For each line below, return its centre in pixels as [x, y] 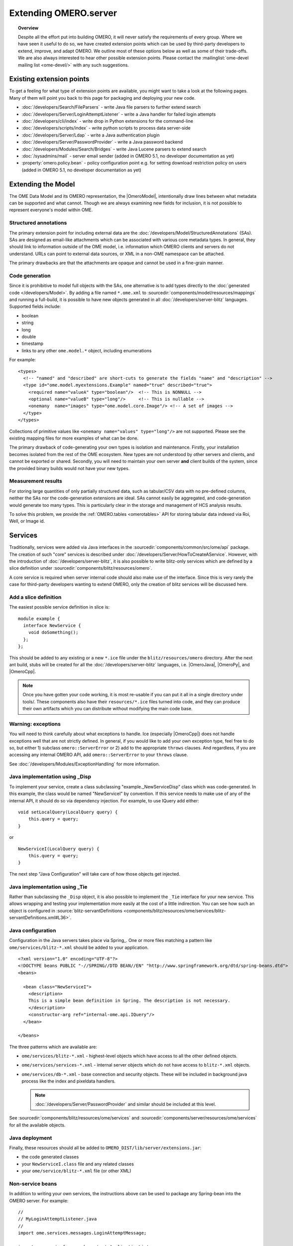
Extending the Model [42, 184]
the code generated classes [50, 1157]
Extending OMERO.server [63, 13]
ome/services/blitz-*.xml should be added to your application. [79, 947]
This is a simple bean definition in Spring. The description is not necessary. [129, 1001]
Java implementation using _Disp [50, 777]
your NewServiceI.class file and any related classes [78, 1164]
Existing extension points [49, 79]
